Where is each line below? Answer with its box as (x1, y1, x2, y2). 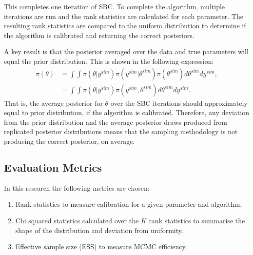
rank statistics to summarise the (149, 215, 245, 225)
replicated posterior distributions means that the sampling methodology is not (4, 126, 238, 137)
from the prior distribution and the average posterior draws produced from (4, 117, 228, 127)
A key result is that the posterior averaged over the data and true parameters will (4, 46, 249, 57)
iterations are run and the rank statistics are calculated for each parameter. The (4, 11, 243, 21)
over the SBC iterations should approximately (110, 98, 248, 108)
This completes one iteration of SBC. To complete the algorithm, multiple (4, 1, 225, 11)
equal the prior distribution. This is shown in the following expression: (4, 56, 214, 66)
